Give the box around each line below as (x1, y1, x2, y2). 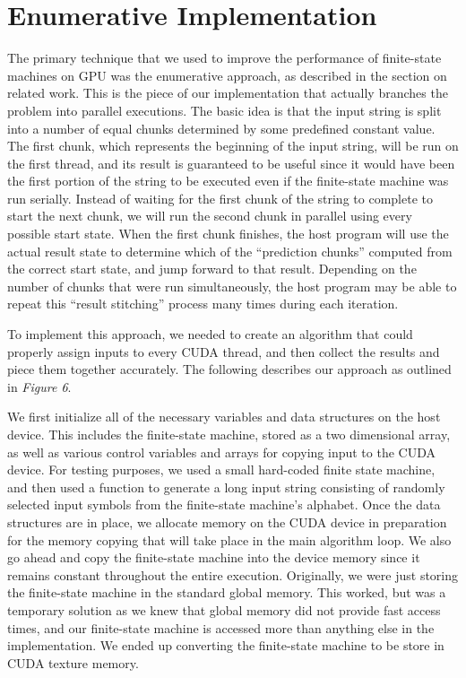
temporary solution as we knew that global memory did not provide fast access (7, 600, 441, 619)
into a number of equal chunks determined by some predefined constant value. (7, 118, 436, 137)
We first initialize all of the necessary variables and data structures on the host (7, 407, 441, 426)
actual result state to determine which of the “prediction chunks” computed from (7, 241, 453, 260)
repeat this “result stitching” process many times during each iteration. (7, 294, 399, 313)
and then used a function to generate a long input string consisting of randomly (7, 477, 445, 496)
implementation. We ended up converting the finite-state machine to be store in (7, 636, 444, 655)
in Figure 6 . (7, 377, 72, 395)
